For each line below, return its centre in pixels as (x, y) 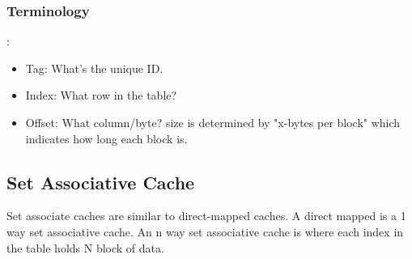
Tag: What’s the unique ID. (94, 68)
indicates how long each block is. (106, 138)
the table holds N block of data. (85, 247)
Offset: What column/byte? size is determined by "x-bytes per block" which (213, 122)
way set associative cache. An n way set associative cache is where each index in (205, 231)
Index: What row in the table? (101, 95)
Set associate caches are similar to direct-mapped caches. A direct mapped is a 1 (206, 216)
